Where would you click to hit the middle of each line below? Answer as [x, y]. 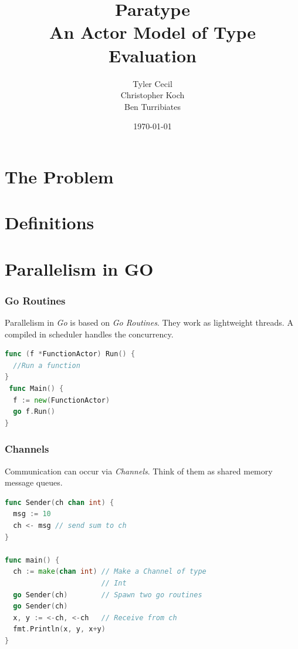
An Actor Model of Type [153, 32]
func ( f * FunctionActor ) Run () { [70, 354]
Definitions [50, 223]
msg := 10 [32, 514]
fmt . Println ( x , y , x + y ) [59, 629]
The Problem [59, 176]
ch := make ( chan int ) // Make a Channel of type [110, 572]
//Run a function [47, 365]
